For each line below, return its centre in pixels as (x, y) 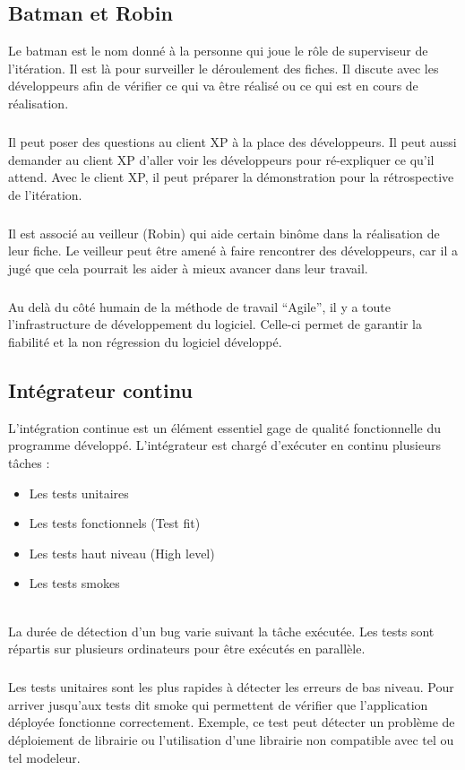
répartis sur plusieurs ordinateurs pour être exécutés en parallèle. (187, 649)
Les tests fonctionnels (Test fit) (115, 523)
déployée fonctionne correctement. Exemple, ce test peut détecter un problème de (232, 722)
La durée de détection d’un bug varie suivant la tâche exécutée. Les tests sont (221, 631)
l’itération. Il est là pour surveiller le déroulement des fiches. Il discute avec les (224, 68)
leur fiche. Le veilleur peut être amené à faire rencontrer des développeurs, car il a (233, 251)
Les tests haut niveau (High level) (122, 553)
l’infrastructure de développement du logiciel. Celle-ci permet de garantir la (215, 324)
